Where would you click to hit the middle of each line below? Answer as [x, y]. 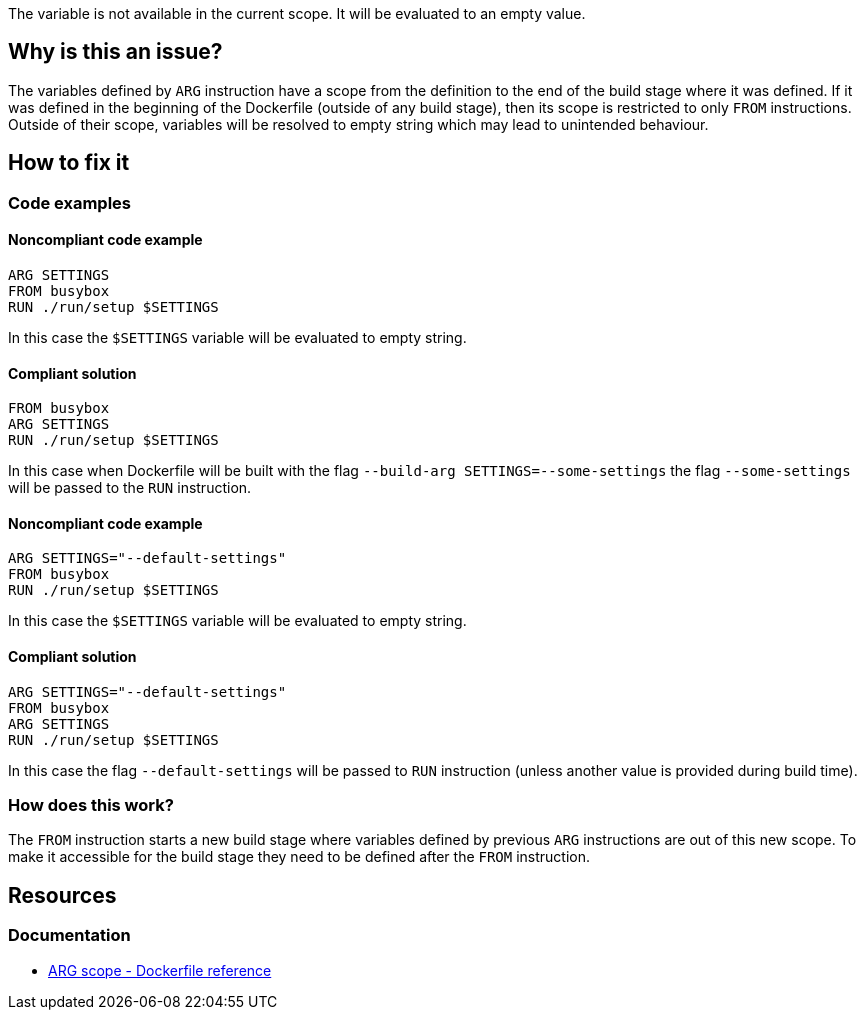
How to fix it [69, 163]
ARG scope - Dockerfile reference [160, 970]
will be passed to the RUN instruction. [130, 488]
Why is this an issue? [115, 52]
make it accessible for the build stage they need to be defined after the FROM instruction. [299, 857]
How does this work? [91, 804]
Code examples [70, 202]
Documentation [69, 935]
